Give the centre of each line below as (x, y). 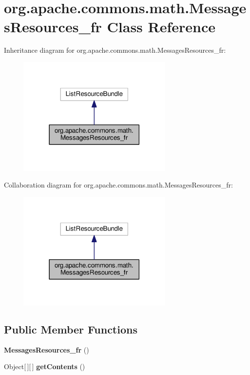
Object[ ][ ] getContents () (45, 366)
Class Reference (161, 27)
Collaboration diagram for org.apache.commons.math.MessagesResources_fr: (118, 185)
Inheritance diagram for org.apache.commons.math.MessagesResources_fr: (115, 50)
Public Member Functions (71, 329)
